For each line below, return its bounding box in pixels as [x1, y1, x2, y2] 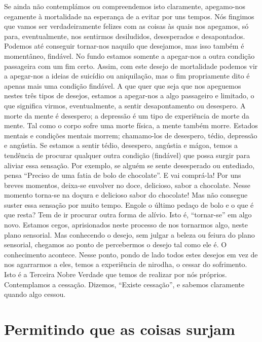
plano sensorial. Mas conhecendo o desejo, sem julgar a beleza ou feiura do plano [4, 229, 255, 240]
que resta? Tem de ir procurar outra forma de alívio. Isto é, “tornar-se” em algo [4, 209, 252, 220]
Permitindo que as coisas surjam [4, 319, 235, 339]
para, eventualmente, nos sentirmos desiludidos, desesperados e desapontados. [4, 30, 245, 41]
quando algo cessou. [4, 289, 66, 299]
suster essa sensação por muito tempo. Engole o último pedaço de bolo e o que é [4, 199, 254, 210]
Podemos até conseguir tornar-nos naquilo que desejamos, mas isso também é [4, 41, 244, 51]
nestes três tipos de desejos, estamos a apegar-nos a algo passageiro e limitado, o [4, 90, 254, 101]
